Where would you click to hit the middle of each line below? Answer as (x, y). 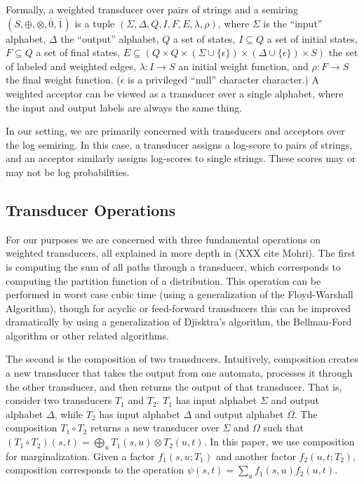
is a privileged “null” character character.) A (223, 80)
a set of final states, (78, 52)
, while (69, 414)
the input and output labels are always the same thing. (124, 107)
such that (283, 428)
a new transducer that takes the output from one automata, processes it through (179, 373)
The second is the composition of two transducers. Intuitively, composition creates (182, 359)
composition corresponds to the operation (95, 470)
